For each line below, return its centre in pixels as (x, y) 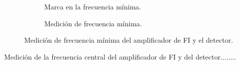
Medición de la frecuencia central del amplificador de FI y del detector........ (120, 56)
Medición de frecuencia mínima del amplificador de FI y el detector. (129, 40)
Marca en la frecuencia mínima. (93, 6)
